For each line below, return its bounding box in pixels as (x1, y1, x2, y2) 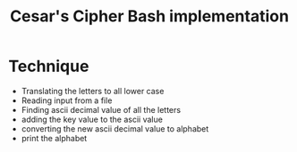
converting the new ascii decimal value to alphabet (21, 123, 209, 134)
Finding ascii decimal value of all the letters (21, 104, 181, 115)
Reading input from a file (21, 95, 113, 106)
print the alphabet (21, 132, 88, 143)
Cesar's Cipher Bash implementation (9, 6, 290, 27)
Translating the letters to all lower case (21, 85, 165, 96)
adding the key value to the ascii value (21, 114, 163, 124)
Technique (8, 56, 89, 76)
